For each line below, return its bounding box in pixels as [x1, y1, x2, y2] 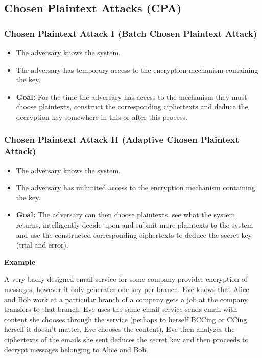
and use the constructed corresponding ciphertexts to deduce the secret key [16, 229, 252, 240]
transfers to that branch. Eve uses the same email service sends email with [4, 304, 237, 315]
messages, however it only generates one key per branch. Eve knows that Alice [4, 284, 249, 295]
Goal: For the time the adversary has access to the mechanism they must [16, 91, 247, 102]
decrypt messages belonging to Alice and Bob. [4, 344, 149, 354]
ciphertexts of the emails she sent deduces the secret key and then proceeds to [4, 334, 249, 345]
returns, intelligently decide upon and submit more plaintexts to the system [16, 219, 253, 230]
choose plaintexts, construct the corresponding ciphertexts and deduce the [16, 101, 248, 112]
